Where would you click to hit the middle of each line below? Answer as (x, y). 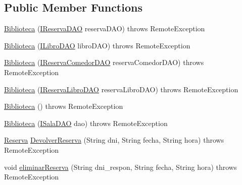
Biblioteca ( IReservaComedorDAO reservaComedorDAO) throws (104, 62)
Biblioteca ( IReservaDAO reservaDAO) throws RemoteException (105, 28)
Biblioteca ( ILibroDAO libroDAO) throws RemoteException (97, 45)
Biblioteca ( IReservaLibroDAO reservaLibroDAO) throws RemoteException (121, 89)
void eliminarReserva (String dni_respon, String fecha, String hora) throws (120, 167)
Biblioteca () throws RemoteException (64, 106)
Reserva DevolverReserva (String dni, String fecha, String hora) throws (114, 140)
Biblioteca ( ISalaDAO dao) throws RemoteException (86, 123)
